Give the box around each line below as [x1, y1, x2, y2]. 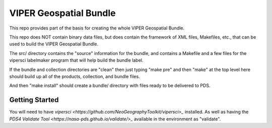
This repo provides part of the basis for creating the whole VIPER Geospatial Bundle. [9, 25, 185, 31]
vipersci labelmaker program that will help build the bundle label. [9, 57, 144, 63]
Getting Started [9, 95, 59, 104]
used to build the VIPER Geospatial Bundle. [9, 41, 98, 47]
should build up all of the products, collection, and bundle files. [9, 73, 141, 79]
